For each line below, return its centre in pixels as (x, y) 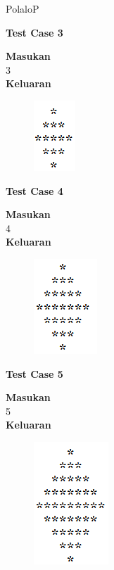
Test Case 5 (34, 373)
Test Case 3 (34, 32)
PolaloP (23, 8)
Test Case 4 (34, 190)
